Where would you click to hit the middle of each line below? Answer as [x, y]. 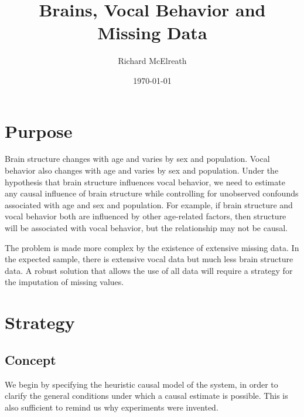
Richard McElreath [152, 61]
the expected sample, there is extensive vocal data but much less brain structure [149, 259]
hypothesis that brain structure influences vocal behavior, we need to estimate [145, 182]
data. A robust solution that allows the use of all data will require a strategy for [149, 270]
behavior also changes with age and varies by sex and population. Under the [142, 170]
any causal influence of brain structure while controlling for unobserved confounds [152, 193]
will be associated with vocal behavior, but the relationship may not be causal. [146, 228]
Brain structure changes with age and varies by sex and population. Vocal [137, 159]
